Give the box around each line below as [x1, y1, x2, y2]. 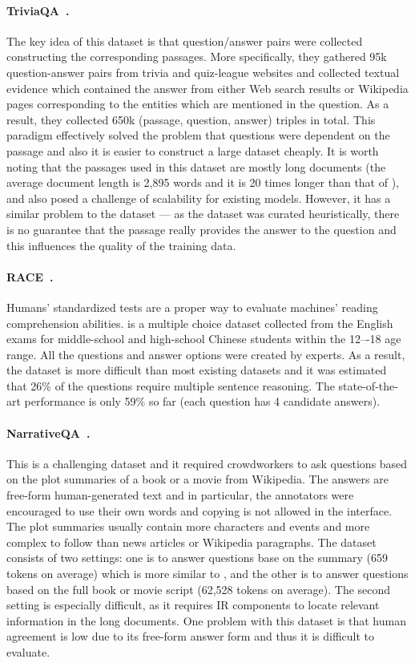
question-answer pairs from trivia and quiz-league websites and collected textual [6, 63, 400, 80]
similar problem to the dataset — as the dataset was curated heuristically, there [6, 205, 400, 222]
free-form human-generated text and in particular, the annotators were [6, 487, 354, 503]
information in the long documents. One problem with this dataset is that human [6, 612, 406, 629]
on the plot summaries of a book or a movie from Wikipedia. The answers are [6, 471, 389, 487]
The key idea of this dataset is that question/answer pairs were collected [6, 32, 363, 49]
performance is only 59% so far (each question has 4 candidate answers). [24, 393, 381, 410]
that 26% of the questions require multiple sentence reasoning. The [6, 377, 335, 394]
